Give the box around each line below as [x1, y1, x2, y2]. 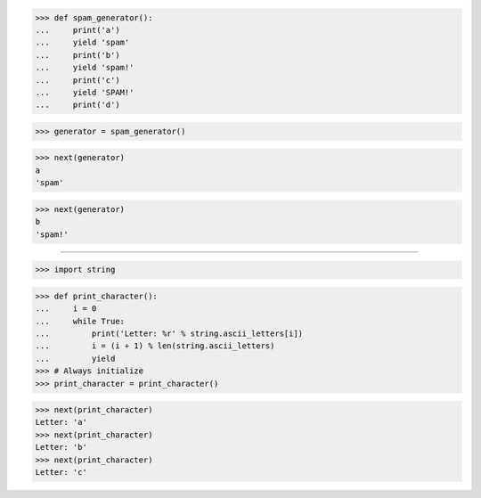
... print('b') [35, 50, 120, 60]
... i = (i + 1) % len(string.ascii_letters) [35, 341, 275, 351]
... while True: [35, 316, 125, 326]
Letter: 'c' [35, 468, 88, 478]
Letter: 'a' [35, 417, 88, 428]
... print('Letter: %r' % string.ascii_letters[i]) [35, 328, 304, 339]
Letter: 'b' [35, 442, 88, 453]
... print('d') [35, 100, 120, 110]
